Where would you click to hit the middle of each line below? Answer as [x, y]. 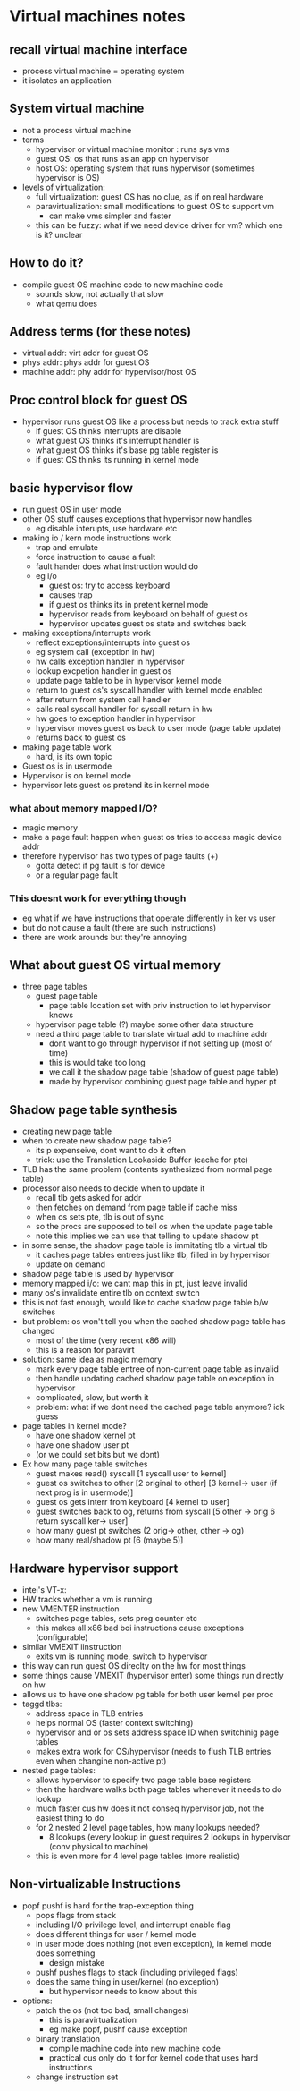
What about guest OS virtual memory [115, 965]
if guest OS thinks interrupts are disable [108, 431]
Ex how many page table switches [85, 1464]
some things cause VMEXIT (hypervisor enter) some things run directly [153, 1676]
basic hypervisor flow [71, 488]
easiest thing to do [70, 1818]
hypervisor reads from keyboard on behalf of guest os [148, 614]
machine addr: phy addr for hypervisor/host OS [109, 372]
